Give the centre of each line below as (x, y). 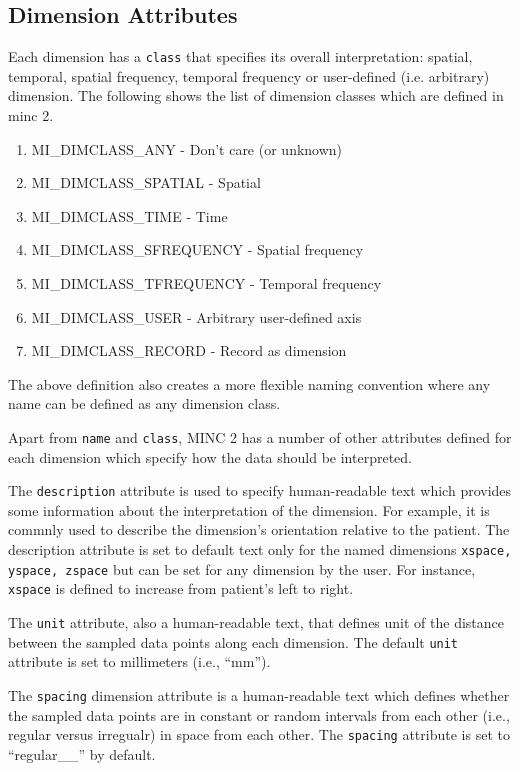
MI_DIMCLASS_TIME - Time (129, 215)
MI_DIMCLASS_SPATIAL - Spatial (146, 182)
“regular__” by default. (82, 753)
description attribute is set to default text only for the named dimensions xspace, (260, 549)
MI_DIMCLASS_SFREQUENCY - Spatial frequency (197, 249)
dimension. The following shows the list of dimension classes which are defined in (256, 95)
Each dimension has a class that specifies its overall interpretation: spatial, (240, 56)
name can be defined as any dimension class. (144, 403)
